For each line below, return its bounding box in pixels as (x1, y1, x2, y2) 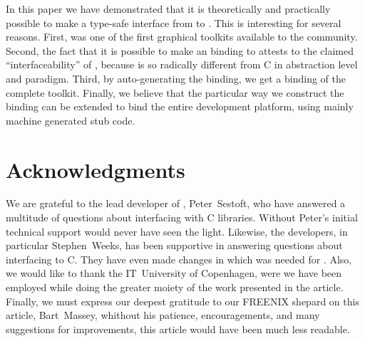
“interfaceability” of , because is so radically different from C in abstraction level (6, 57, 358, 72)
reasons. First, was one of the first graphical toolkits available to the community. (6, 29, 358, 44)
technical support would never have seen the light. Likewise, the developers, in (6, 224, 348, 238)
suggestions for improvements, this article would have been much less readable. (6, 321, 350, 336)
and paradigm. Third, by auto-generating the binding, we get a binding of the (6, 70, 346, 85)
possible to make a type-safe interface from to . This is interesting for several (6, 15, 341, 30)
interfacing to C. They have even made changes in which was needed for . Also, (6, 251, 352, 266)
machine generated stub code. (6, 112, 135, 127)
